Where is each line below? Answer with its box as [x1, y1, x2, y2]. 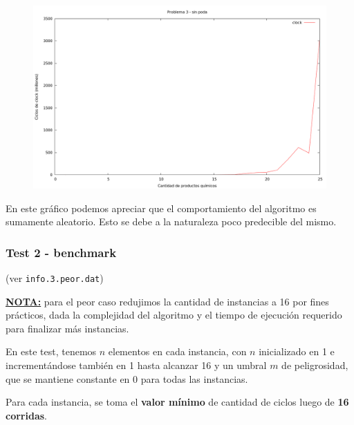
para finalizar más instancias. [6, 321, 129, 335]
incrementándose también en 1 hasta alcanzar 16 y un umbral [6, 358, 267, 372]
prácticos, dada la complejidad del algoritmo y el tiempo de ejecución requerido [6, 308, 342, 322]
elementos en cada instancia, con [108, 344, 247, 359]
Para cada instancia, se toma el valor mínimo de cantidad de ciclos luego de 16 [6, 395, 349, 409]
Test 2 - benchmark [6, 243, 117, 261]
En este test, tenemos [6, 344, 97, 359]
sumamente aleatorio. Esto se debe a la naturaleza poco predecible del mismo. [6, 214, 337, 229]
